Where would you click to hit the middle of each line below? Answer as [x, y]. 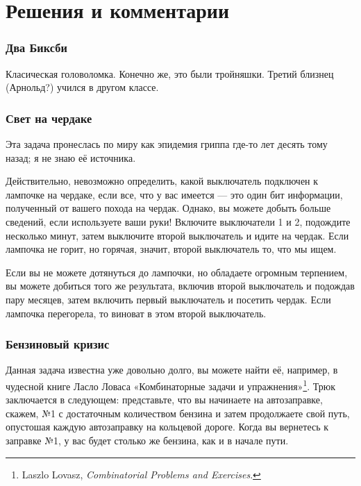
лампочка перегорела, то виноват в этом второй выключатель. [136, 313]
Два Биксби [36, 48]
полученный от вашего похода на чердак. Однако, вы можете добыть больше [168, 208]
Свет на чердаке [49, 118]
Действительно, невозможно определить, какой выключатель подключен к [162, 181]
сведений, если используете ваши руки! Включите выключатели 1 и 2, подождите [178, 221]
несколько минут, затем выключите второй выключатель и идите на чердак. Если [177, 235]
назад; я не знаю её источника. [71, 157]
